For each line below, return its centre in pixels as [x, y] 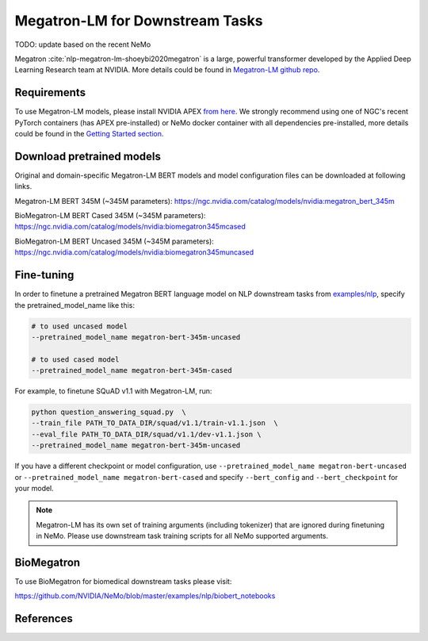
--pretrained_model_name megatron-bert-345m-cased [132, 370]
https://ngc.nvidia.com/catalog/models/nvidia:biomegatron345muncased [134, 252]
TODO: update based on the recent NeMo [83, 44]
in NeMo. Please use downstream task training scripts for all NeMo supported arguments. [182, 536]
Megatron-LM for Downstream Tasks [139, 21]
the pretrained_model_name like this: [75, 305]
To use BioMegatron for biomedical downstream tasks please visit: [123, 582]
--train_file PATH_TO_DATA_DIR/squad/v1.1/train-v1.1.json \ [155, 423]
